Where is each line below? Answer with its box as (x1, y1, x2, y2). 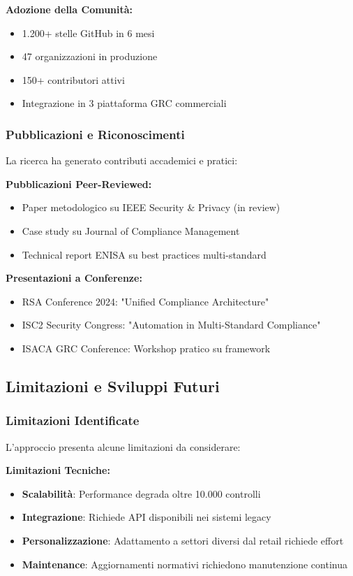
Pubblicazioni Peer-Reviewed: (6, 176, 152, 191)
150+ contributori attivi (22, 72, 125, 87)
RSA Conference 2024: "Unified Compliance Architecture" (22, 294, 269, 308)
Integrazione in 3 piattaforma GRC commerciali (22, 96, 227, 110)
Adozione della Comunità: (6, 2, 133, 16)
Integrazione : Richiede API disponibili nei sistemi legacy (22, 510, 271, 524)
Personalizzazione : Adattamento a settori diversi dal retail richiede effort (22, 533, 344, 547)
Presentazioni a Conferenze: (6, 271, 142, 285)
